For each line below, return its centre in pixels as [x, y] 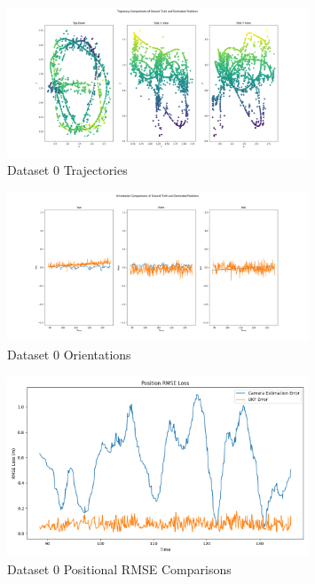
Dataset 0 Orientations [69, 354]
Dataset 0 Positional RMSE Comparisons [119, 568]
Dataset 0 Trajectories [67, 170]
